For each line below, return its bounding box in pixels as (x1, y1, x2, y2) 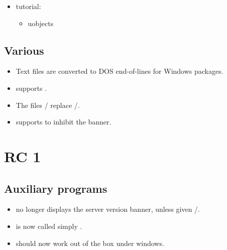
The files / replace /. (16, 99, 80, 110)
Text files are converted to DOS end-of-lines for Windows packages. (16, 66, 223, 76)
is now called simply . (16, 220, 82, 231)
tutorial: (16, 1, 41, 11)
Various (4, 42, 44, 58)
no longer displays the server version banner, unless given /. (16, 204, 200, 214)
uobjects (28, 18, 54, 28)
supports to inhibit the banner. (16, 116, 111, 127)
